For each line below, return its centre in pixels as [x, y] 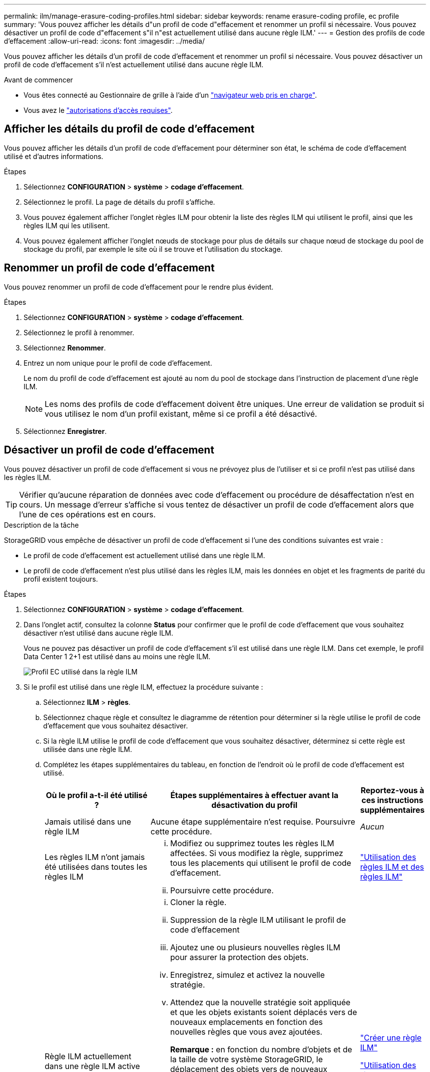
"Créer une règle [391, 1037]
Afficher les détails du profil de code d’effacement [129, 129]
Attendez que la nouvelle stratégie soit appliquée [260, 1002]
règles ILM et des [392, 867]
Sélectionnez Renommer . [65, 348]
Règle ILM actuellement [88, 1056]
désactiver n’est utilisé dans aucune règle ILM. [98, 633]
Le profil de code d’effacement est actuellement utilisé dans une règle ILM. [144, 555]
